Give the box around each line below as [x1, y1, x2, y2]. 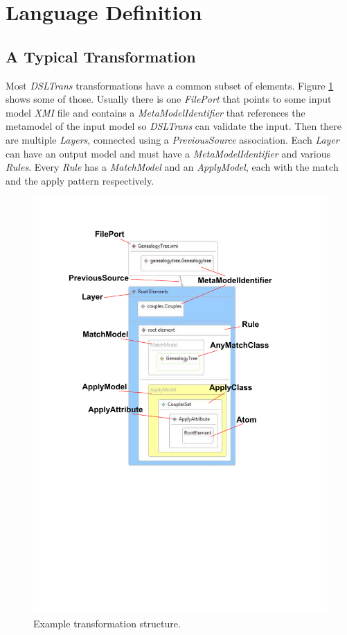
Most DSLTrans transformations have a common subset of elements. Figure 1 [6, 78, 334, 92]
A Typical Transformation [6, 45, 196, 67]
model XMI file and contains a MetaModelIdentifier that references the [6, 105, 305, 119]
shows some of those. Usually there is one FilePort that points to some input [6, 92, 332, 106]
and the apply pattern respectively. [6, 173, 154, 187]
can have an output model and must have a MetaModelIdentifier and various [6, 146, 330, 160]
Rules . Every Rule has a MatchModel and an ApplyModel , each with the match [6, 160, 339, 174]
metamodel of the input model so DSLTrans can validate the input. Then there [6, 119, 342, 133]
